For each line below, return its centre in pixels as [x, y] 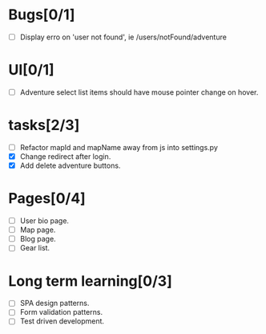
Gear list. [35, 248]
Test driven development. [62, 321]
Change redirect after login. [65, 157]
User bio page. [44, 221]
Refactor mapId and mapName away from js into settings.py [119, 147]
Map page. [38, 230]
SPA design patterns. [54, 303]
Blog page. [38, 239]
